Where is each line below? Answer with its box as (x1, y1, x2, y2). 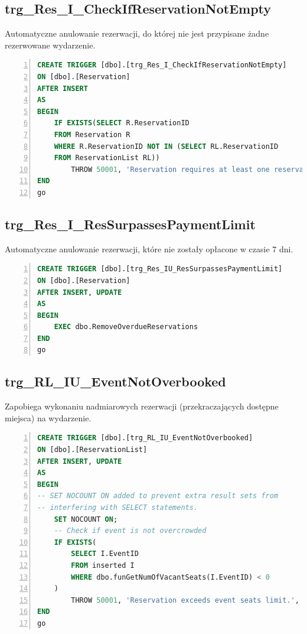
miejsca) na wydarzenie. (5, 411, 92, 424)
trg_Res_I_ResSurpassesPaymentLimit (5, 214, 256, 233)
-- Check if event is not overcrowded (54, 526, 207, 535)
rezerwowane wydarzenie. (5, 38, 96, 51)
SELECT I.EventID (71, 550, 139, 558)
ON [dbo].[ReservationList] (37, 446, 148, 454)
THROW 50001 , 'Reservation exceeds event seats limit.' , (71, 596, 299, 604)
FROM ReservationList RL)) (54, 154, 160, 162)
